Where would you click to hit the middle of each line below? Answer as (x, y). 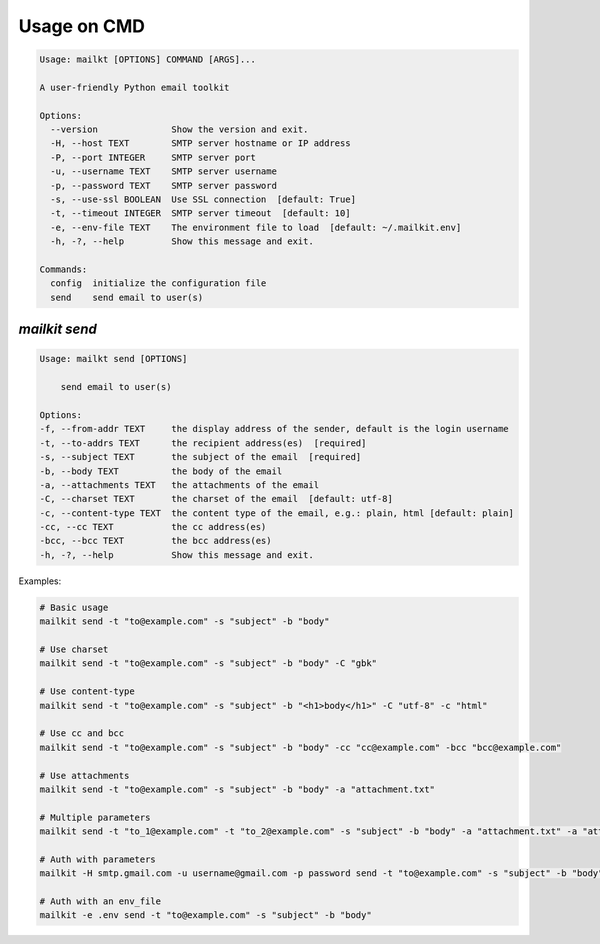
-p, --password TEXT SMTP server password (163, 185)
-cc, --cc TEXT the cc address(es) (153, 527)
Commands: (63, 269)
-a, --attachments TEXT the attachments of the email (179, 484)
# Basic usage (74, 607)
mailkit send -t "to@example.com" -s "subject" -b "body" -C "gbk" (208, 663)
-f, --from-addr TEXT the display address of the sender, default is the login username (274, 429)
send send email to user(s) (127, 297)
